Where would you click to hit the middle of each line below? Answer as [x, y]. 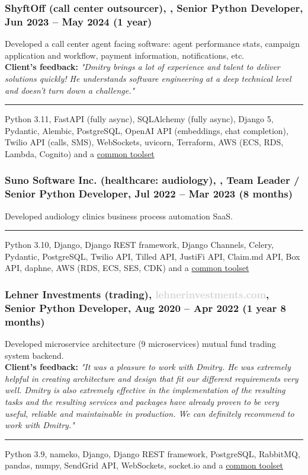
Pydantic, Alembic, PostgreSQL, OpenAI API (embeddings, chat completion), [147, 130]
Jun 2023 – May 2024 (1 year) [78, 21]
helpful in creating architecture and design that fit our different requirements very [152, 378]
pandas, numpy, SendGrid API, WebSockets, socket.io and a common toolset [144, 465]
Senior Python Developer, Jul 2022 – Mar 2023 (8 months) [149, 194]
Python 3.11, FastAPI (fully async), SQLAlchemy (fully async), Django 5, [139, 119]
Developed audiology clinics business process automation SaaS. [119, 216]
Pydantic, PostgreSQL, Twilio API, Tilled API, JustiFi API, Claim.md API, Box [153, 256]
